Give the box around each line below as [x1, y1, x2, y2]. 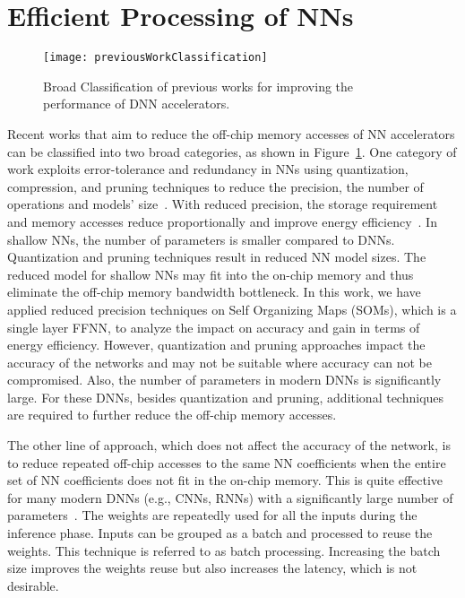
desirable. [7, 576, 59, 594]
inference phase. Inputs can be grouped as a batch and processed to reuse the [7, 524, 433, 542]
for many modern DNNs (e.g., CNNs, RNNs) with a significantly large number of [7, 488, 453, 507]
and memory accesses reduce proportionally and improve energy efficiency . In [7, 212, 437, 230]
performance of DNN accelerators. [43, 94, 230, 113]
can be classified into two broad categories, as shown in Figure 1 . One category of [7, 142, 457, 160]
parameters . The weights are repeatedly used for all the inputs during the [7, 506, 418, 524]
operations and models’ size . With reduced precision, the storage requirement [7, 195, 438, 213]
